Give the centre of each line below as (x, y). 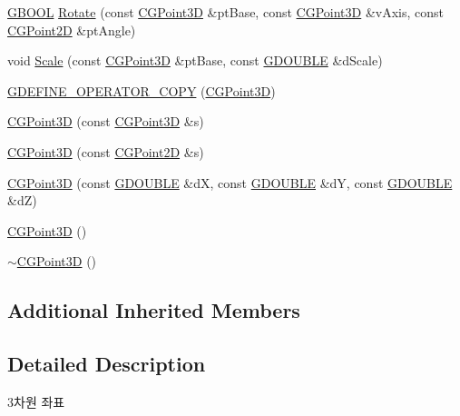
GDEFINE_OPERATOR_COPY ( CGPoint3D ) (142, 90)
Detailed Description (107, 364)
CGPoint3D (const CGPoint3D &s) (106, 121)
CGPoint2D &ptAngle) (72, 30)
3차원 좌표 (36, 401)
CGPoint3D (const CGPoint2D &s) (106, 151)
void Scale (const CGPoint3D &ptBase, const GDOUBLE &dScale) (195, 60)
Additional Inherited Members (154, 310)
